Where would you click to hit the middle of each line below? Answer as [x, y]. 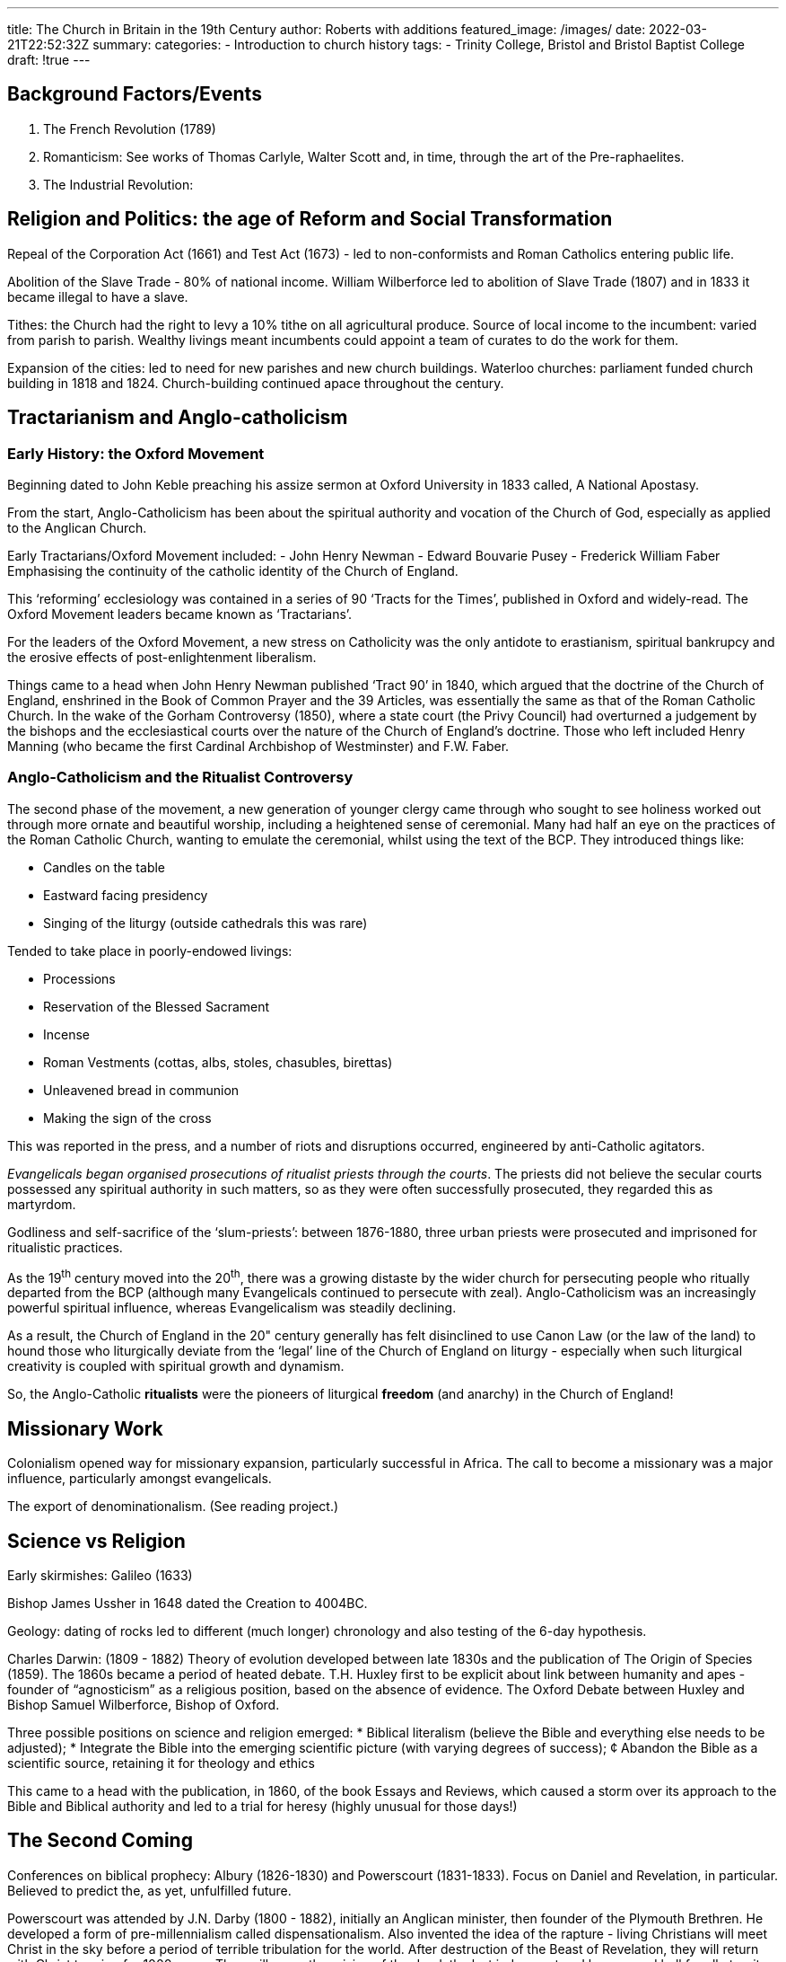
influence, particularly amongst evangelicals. [140, 1479]
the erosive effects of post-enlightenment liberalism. [162, 657]
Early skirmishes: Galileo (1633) [100, 1575]
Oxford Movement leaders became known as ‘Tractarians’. [180, 614]
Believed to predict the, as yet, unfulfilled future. [149, 1890]
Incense [67, 1034]
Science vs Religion [96, 1541]
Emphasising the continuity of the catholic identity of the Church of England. [233, 570]
